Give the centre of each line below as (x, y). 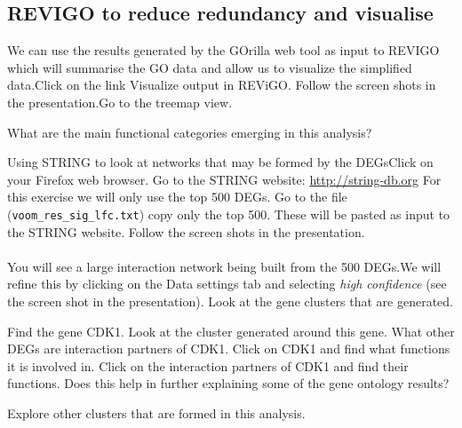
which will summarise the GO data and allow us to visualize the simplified (210, 67)
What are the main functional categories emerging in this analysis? (190, 132)
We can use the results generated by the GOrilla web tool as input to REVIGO (223, 50)
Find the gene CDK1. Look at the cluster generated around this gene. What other (231, 331)
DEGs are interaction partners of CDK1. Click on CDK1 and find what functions (229, 349)
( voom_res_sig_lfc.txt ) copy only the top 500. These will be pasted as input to (229, 214)
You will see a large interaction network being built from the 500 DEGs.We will (224, 266)
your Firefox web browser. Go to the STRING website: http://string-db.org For (224, 179)
